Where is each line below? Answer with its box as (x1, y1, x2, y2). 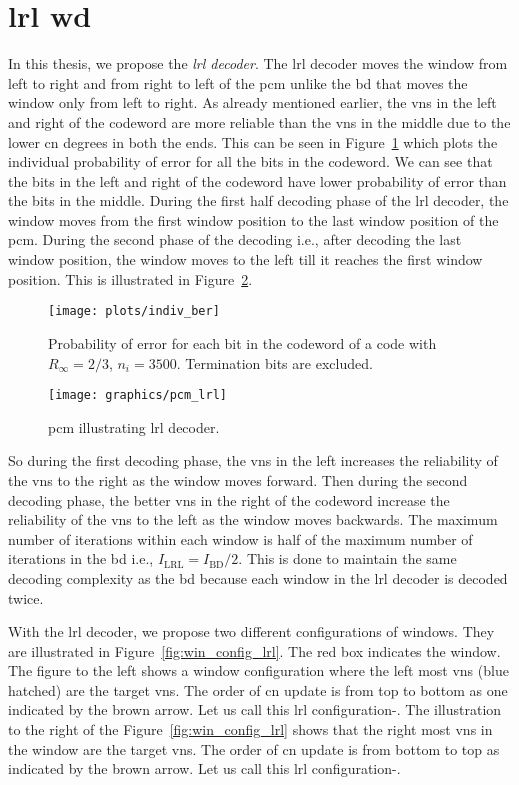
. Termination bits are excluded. (176, 352, 373, 373)
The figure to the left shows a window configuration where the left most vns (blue (8, 660, 509, 681)
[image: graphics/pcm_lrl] (48, 388, 227, 403)
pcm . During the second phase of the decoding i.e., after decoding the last (8, 229, 462, 250)
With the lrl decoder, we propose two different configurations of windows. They (8, 621, 495, 642)
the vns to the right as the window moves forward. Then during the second (8, 469, 468, 490)
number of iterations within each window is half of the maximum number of (8, 528, 473, 549)
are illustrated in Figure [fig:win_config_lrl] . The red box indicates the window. (8, 640, 501, 661)
